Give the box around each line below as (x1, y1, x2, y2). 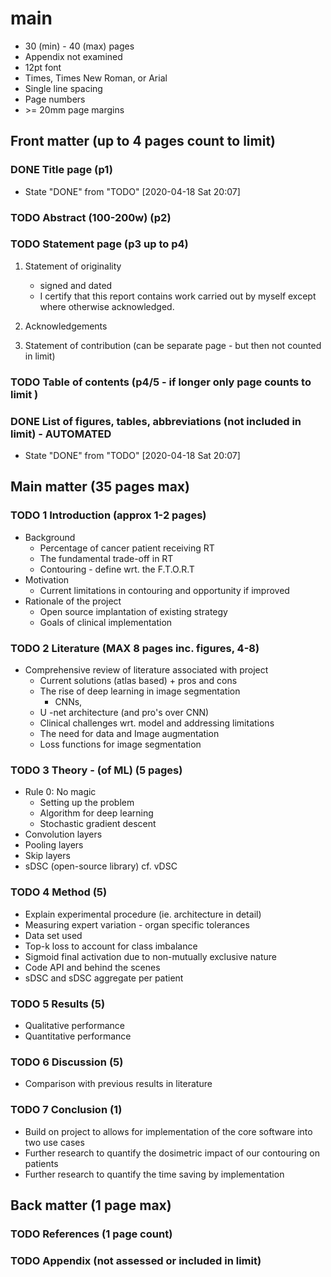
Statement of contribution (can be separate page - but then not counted (24, 339, 322, 351)
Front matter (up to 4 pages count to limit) (10, 133, 276, 150)
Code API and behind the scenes (24, 961, 161, 973)
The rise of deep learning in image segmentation (39, 685, 241, 697)
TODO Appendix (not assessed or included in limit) (10, 1253, 262, 1267)
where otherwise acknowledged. (39, 300, 175, 312)
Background (24, 531, 76, 543)
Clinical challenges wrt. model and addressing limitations (39, 717, 275, 729)
